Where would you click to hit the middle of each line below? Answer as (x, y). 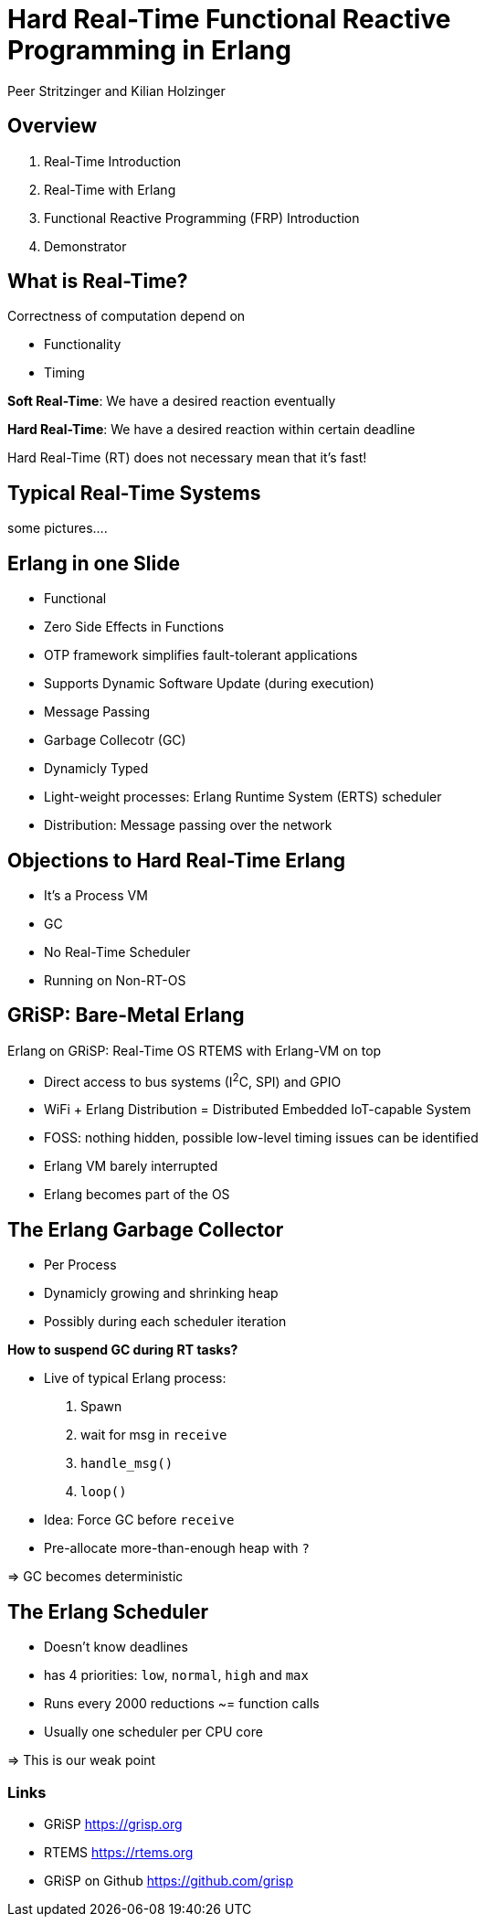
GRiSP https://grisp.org (113, 1823)
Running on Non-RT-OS (115, 980)
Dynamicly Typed (96, 769)
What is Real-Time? (98, 282)
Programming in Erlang (149, 50)
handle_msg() (127, 1464)
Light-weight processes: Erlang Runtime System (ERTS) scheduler (243, 797)
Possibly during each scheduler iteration (165, 1322)
